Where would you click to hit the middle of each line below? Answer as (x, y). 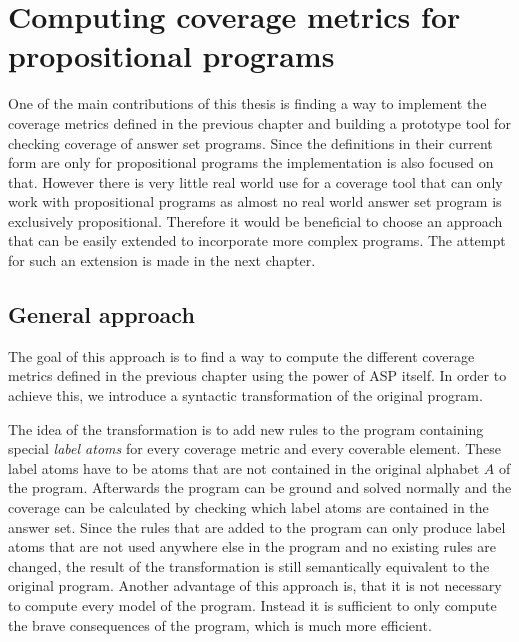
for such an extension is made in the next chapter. (162, 260)
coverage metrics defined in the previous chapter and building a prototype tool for (259, 122)
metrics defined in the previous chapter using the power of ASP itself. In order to (257, 375)
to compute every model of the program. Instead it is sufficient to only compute (252, 604)
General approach (101, 314)
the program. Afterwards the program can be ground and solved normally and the (260, 487)
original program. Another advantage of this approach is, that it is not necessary (255, 585)
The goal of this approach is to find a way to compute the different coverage (241, 355)
